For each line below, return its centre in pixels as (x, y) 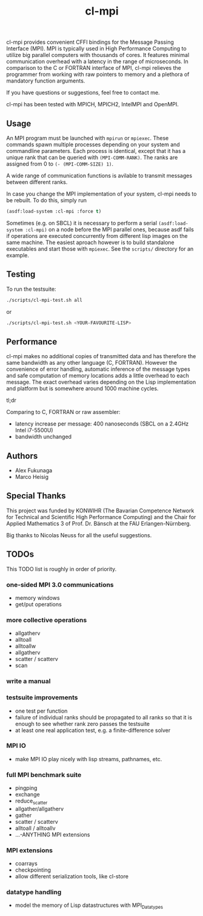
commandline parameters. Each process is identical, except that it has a (96, 151)
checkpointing (33, 870)
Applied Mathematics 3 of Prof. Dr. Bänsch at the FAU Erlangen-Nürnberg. (99, 523)
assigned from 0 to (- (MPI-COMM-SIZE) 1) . (60, 164)
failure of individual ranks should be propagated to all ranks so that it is (104, 717)
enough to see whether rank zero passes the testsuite (82, 724)
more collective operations (47, 620)
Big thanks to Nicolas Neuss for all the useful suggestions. (79, 535)
